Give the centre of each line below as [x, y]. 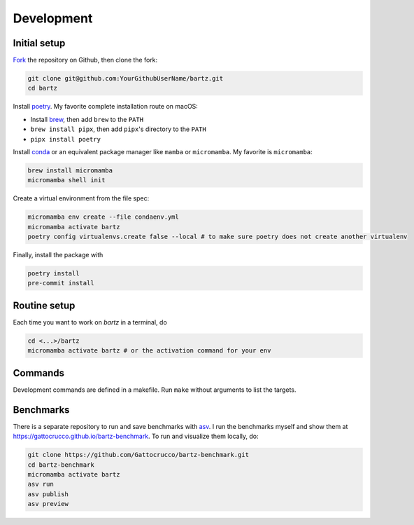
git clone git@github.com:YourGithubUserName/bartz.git [126, 79]
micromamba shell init [66, 180]
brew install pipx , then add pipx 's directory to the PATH [118, 129]
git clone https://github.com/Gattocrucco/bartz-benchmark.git [138, 455]
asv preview [48, 504]
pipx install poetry [66, 139]
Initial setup [39, 43]
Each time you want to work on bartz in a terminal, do [90, 322]
